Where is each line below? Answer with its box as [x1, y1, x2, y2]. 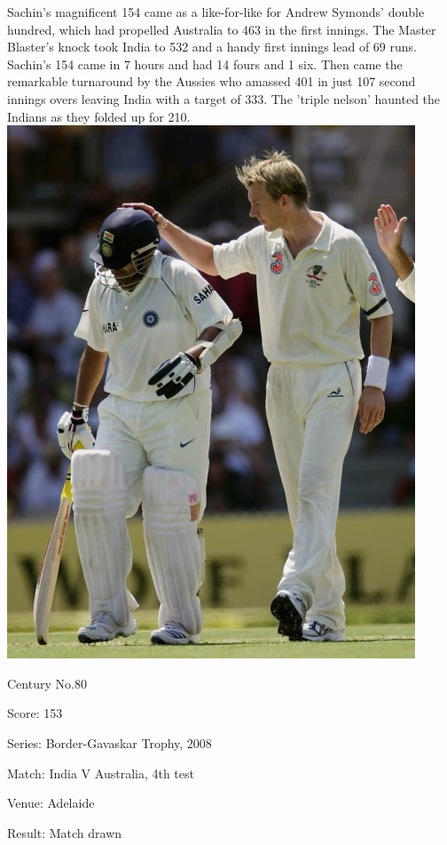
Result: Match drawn [7, 823, 122, 841]
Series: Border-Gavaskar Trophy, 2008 [7, 733, 212, 752]
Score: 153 [7, 704, 63, 722]
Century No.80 [7, 674, 87, 692]
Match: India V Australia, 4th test [7, 763, 194, 782]
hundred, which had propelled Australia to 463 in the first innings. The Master [7, 20, 436, 38]
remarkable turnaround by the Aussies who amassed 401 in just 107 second [7, 72, 416, 91]
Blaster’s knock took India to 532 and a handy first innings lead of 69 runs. [7, 37, 417, 56]
